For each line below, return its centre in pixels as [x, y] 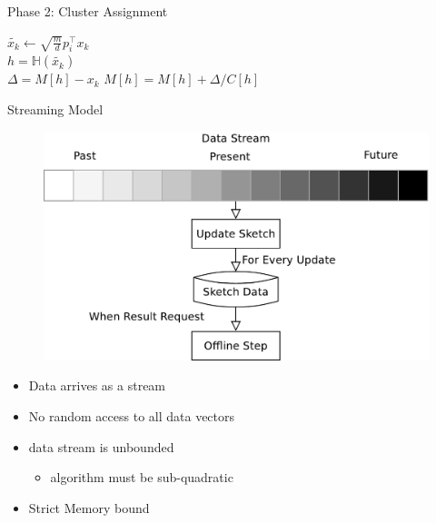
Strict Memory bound [89, 507]
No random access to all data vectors [132, 415]
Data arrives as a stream [97, 385]
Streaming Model [55, 109]
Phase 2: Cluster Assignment [88, 11]
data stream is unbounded [101, 446]
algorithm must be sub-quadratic [142, 477]
